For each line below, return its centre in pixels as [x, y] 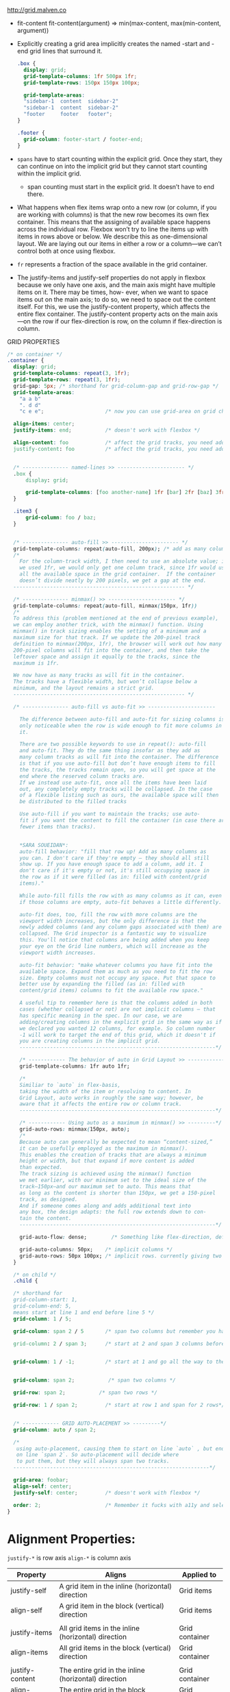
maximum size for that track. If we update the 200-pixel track [107, 637]
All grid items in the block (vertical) [115, 1648]
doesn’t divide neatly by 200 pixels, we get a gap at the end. [113, 580]
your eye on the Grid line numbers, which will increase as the [113, 946]
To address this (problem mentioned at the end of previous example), [116, 618]
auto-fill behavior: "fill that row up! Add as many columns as [113, 851]
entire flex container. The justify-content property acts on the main [111, 314]
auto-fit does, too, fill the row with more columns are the [108, 914]
